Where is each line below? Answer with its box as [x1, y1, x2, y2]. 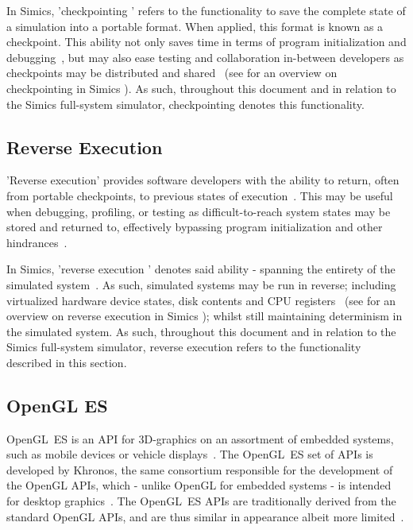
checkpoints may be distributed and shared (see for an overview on [6, 64, 338, 81]
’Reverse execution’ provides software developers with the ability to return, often [6, 172, 399, 188]
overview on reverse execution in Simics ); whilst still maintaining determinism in [6, 308, 403, 324]
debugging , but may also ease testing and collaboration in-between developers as [6, 48, 404, 65]
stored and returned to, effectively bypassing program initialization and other [6, 219, 383, 235]
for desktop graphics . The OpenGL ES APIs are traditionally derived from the [6, 493, 396, 509]
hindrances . [6, 234, 68, 250]
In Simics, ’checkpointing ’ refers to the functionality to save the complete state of [6, 2, 406, 18]
